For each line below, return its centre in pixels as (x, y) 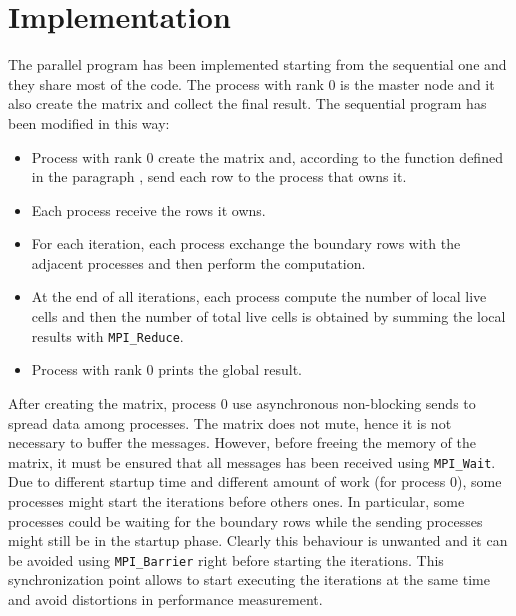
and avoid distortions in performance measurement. (165, 598)
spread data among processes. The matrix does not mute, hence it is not (230, 422)
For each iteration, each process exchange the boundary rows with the (246, 243)
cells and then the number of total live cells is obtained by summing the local (268, 316)
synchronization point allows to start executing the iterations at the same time (249, 579)
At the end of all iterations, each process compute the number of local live (259, 296)
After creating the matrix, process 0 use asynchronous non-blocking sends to (242, 402)
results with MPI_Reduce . (107, 335)
